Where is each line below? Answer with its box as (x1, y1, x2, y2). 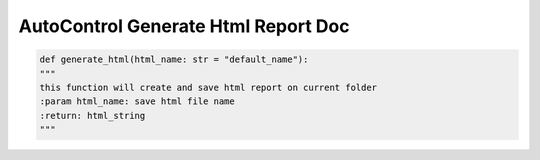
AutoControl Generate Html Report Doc (18, 15, 350, 37)
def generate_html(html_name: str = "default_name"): (39, 54, 309, 65)
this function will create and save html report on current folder (39, 81, 378, 93)
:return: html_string (39, 110, 146, 121)
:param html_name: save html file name (39, 96, 235, 107)
